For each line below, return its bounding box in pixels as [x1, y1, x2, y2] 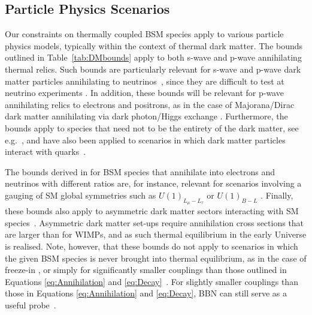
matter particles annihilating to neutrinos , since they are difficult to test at [5, 74, 284, 87]
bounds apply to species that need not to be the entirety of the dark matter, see [5, 121, 299, 134]
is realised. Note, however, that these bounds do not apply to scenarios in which [5, 239, 298, 252]
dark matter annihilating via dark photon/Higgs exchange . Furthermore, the [5, 110, 288, 122]
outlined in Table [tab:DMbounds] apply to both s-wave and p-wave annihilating [5, 51, 302, 64]
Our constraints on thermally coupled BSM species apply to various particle [5, 28, 284, 40]
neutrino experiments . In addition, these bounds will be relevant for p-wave [5, 86, 284, 99]
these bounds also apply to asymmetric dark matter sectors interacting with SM [5, 205, 299, 217]
